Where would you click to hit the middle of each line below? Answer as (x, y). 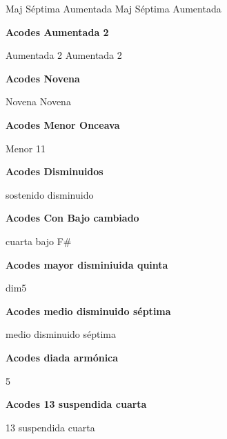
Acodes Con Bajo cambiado (72, 218)
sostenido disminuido (50, 194)
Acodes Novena (43, 78)
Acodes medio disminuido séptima (88, 311)
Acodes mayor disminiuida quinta (87, 264)
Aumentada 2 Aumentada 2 (64, 55)
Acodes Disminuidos (55, 171)
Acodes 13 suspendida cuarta (76, 404)
